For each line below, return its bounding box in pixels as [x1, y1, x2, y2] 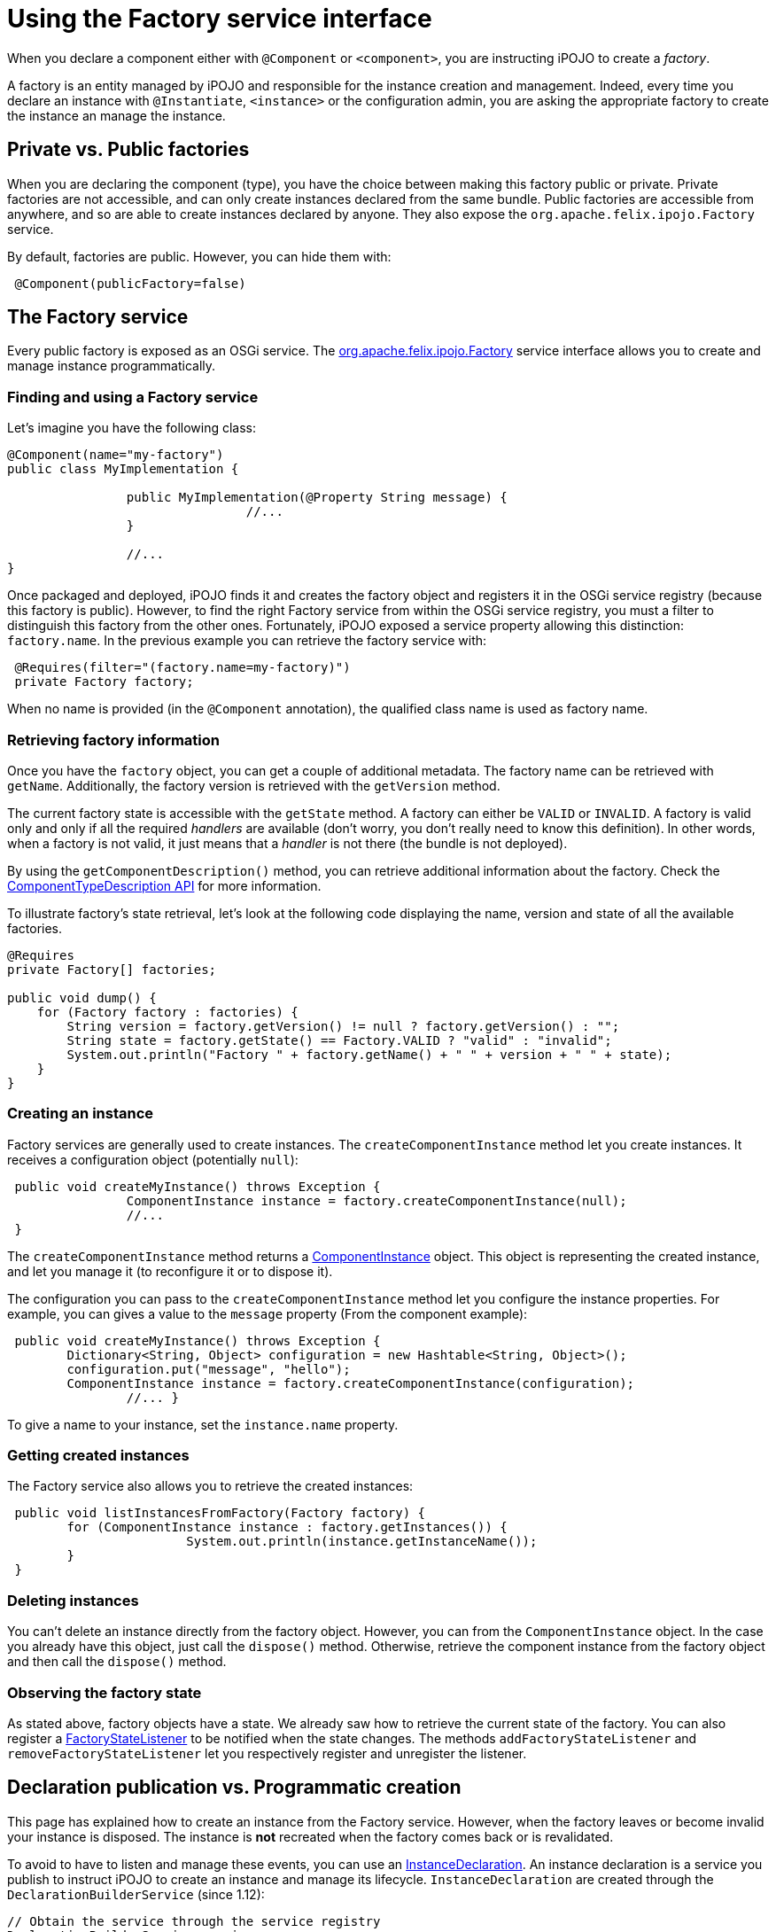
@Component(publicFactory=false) [14, 276, 246, 291]
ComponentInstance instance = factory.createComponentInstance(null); [126, 1193, 627, 1208]
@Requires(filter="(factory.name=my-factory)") [14, 660, 351, 675]
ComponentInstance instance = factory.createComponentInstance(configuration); [66, 1375, 635, 1391]
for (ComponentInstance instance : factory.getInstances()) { [66, 1520, 508, 1535]
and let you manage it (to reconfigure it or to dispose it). [7, 1263, 333, 1279]
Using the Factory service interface [7, 4, 432, 34]
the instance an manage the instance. [7, 107, 226, 123]
